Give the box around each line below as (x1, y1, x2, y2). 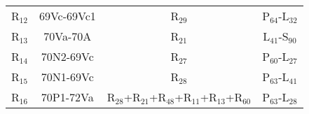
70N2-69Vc (41, 48, 94, 64)
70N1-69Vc (41, 69, 94, 85)
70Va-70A (43, 28, 92, 44)
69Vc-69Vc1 (39, 8, 96, 24)
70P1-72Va (41, 89, 94, 105)
